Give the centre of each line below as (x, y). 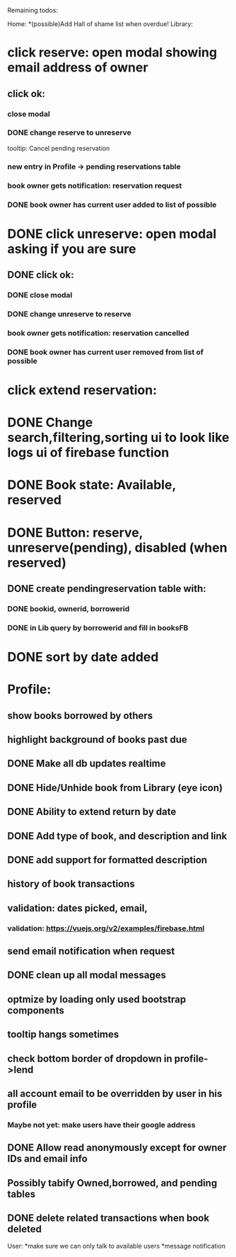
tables (22, 1194)
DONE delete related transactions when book (108, 1218)
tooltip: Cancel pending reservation (59, 148)
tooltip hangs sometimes (63, 1034)
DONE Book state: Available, (92, 485)
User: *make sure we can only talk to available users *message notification (117, 1246)
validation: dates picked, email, (78, 908)
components (36, 1010)
